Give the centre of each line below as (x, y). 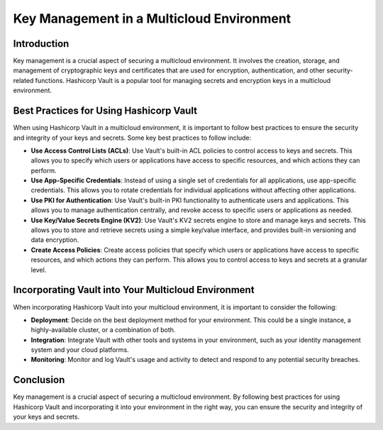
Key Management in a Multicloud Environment (152, 18)
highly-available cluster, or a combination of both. (103, 330)
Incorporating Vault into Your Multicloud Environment (134, 290)
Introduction (41, 44)
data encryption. (55, 240)
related (23, 80)
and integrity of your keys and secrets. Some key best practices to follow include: (132, 138)
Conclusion (39, 380)
